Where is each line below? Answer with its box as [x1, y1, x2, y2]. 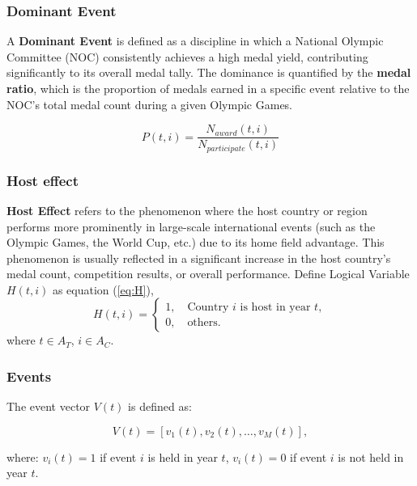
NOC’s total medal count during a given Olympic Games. [6, 95, 293, 112]
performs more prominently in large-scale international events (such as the [6, 218, 376, 235]
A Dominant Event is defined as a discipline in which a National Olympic [6, 32, 384, 49]
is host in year [240, 301, 311, 313]
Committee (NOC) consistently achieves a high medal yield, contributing [6, 48, 368, 65]
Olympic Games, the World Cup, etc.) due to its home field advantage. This [6, 234, 385, 251]
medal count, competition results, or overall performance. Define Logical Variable [6, 265, 410, 282]
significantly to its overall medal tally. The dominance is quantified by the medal [6, 64, 411, 81]
